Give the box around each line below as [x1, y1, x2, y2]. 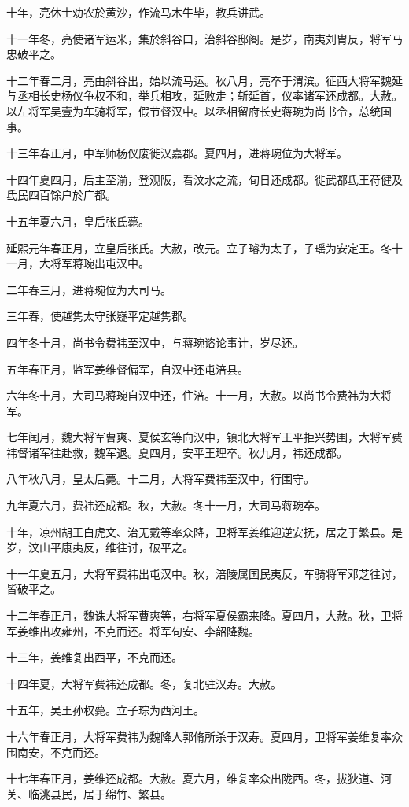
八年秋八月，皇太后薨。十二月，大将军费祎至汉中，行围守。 [6, 470, 315, 487]
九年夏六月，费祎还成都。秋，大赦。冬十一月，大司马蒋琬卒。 [6, 497, 326, 514]
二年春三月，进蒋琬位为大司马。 [6, 281, 171, 297]
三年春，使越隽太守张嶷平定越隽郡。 [6, 308, 193, 324]
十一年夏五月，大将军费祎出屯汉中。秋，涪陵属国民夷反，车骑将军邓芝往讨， [6, 565, 403, 581]
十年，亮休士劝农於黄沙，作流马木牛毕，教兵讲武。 [6, 4, 271, 20]
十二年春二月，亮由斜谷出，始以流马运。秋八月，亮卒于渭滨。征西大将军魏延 [6, 72, 403, 88]
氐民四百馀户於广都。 [6, 186, 116, 203]
